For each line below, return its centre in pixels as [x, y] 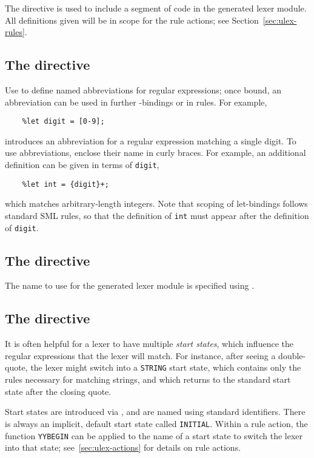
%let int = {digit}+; [65, 184]
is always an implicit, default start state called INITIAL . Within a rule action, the [156, 423]
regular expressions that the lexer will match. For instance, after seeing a [140, 355]
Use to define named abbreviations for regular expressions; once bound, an [143, 89]
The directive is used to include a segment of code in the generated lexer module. [156, 8]
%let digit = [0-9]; [63, 122]
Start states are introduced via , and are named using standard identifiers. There [155, 412]
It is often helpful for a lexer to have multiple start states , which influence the [149, 344]
